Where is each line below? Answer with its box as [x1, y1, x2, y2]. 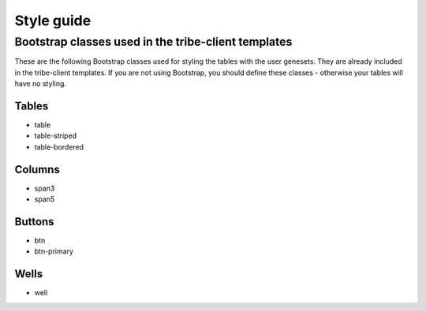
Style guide [14, 12, 92, 29]
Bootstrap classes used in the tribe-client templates [14, 35, 293, 49]
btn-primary [34, 246, 74, 256]
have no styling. [14, 79, 67, 88]
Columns [14, 162, 61, 176]
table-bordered [34, 142, 84, 151]
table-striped [34, 131, 77, 141]
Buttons [14, 215, 54, 228]
